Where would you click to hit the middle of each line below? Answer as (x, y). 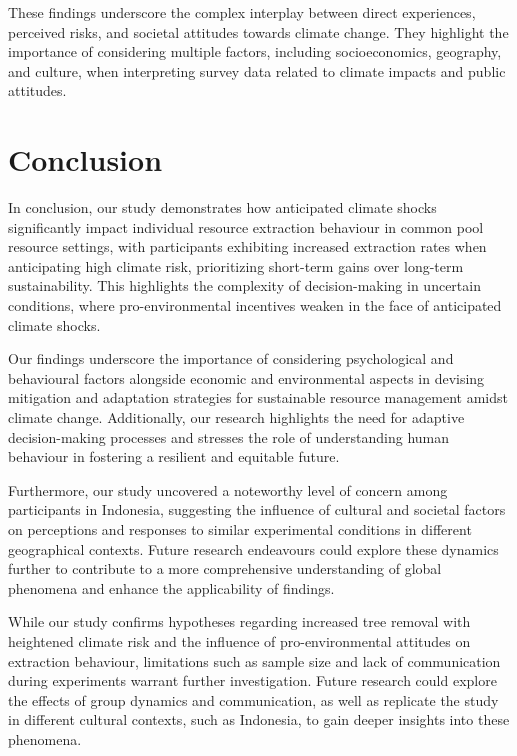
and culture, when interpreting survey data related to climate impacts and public (257, 70)
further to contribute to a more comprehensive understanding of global (225, 568)
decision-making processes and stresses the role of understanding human (229, 436)
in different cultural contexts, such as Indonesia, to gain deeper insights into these (259, 719)
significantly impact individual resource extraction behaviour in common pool (246, 226)
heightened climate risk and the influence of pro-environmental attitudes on (239, 640)
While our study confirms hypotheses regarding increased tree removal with (239, 621)
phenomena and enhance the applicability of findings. (171, 587)
